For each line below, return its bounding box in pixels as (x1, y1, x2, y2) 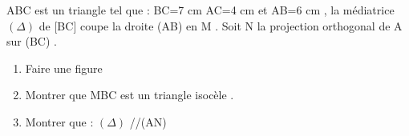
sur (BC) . (6, 33, 57, 50)
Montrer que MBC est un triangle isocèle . (25, 86, 234, 103)
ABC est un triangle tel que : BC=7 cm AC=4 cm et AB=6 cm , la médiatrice (6, 2, 395, 18)
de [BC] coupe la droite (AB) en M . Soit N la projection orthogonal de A (38, 17, 403, 34)
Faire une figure (25, 59, 103, 76)
